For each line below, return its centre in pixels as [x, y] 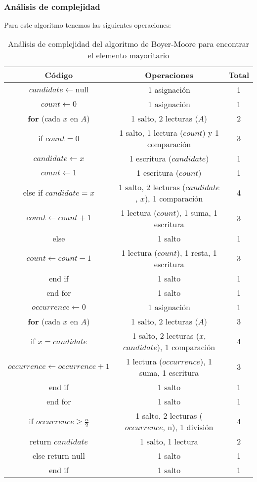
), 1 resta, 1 [197, 252]
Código [59, 75]
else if [33, 193]
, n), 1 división [188, 427]
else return [51, 455]
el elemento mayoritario [128, 55]
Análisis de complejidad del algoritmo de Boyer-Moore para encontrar [128, 43]
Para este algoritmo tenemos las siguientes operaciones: [87, 25]
